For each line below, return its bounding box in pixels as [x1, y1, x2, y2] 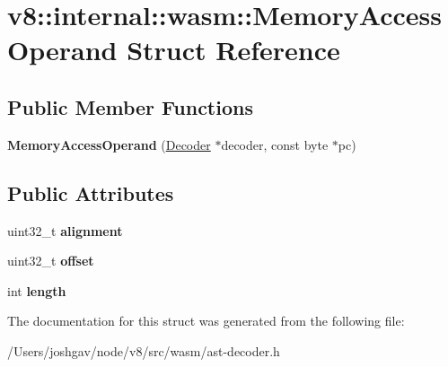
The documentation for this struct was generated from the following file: [7, 311, 405, 330]
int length [7, 281, 66, 300]
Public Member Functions [7, 92, 253, 120]
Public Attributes [7, 179, 174, 206]
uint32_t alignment [7, 221, 123, 240]
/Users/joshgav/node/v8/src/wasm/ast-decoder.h [7, 341, 280, 360]
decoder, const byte [221, 135, 329, 153]
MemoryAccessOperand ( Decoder [7, 135, 211, 153]
